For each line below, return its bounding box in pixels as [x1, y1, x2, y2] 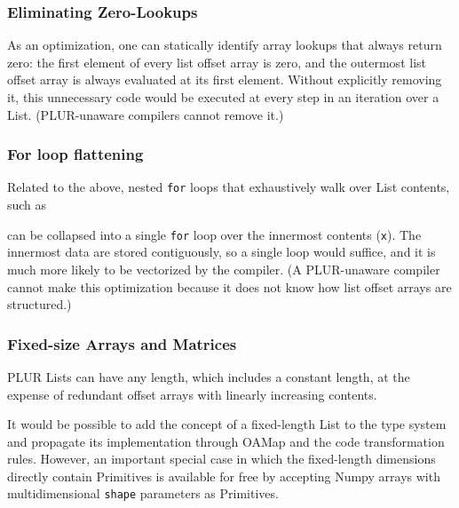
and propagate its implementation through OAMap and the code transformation [7, 432, 445, 450]
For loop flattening [7, 143, 144, 165]
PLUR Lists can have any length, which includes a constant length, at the [7, 367, 410, 385]
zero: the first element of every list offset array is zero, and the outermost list [7, 52, 426, 71]
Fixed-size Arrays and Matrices [7, 332, 237, 354]
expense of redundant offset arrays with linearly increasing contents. [7, 385, 377, 403]
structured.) [7, 295, 72, 314]
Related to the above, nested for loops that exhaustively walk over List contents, [7, 178, 450, 196]
